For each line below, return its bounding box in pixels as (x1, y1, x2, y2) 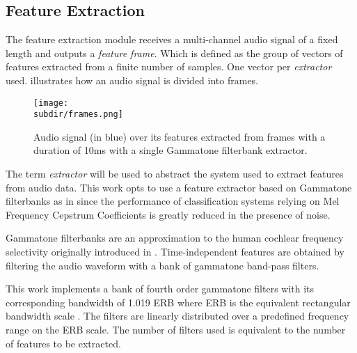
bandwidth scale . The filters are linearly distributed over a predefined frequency (6, 308, 349, 323)
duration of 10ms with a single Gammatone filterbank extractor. (33, 143, 308, 157)
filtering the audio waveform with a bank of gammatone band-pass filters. (6, 258, 319, 272)
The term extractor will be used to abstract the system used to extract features (6, 166, 344, 181)
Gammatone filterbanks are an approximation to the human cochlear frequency (6, 230, 344, 245)
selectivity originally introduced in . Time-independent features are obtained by (6, 244, 344, 259)
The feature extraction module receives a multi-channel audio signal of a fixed (6, 32, 338, 47)
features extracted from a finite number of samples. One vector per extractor (6, 59, 332, 74)
